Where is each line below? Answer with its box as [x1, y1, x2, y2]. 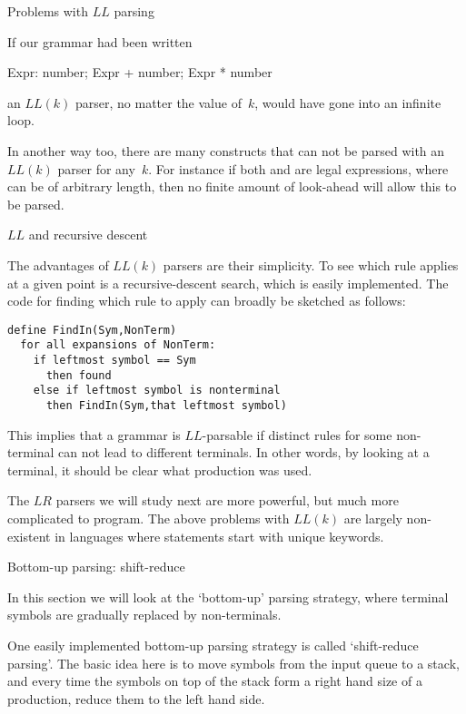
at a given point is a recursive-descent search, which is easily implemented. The [7, 273, 449, 292]
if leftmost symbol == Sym [33, 354, 196, 367]
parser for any [57, 159, 135, 178]
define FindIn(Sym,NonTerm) [7, 323, 177, 337]
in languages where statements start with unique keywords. [55, 526, 384, 545]
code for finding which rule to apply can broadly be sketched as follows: [7, 291, 406, 310]
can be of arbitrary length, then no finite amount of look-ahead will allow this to [7, 177, 457, 196]
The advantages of [7, 255, 109, 274]
